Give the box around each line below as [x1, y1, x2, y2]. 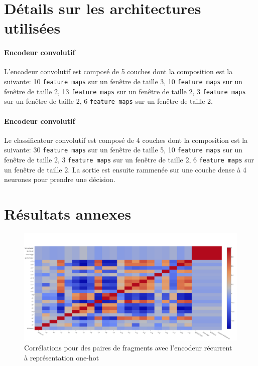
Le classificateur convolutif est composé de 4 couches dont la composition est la [4, 134, 248, 145]
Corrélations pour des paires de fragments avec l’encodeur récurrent [24, 342, 232, 353]
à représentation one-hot [24, 352, 99, 362]
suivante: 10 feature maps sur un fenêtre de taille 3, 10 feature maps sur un [4, 76, 243, 86]
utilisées [4, 18, 61, 38]
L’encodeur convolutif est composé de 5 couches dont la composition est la [4, 66, 233, 77]
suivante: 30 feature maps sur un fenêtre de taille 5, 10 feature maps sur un [4, 144, 243, 155]
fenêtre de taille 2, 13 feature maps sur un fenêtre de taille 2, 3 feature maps [4, 86, 246, 96]
